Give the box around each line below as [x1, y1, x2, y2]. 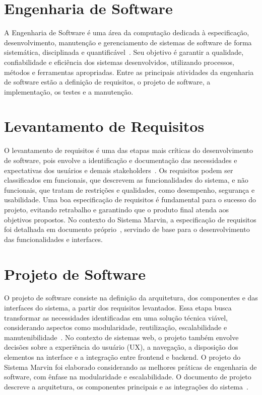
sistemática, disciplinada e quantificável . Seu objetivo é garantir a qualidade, [4, 47, 244, 57]
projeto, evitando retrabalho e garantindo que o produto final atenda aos [4, 204, 229, 214]
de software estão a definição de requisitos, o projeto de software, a [4, 76, 211, 87]
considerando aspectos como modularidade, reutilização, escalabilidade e [4, 322, 227, 333]
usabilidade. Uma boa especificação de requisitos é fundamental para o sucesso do [4, 194, 256, 205]
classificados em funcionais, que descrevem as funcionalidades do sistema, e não [4, 175, 248, 185]
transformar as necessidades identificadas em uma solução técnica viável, [4, 312, 228, 323]
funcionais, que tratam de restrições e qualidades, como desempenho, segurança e [4, 184, 255, 195]
